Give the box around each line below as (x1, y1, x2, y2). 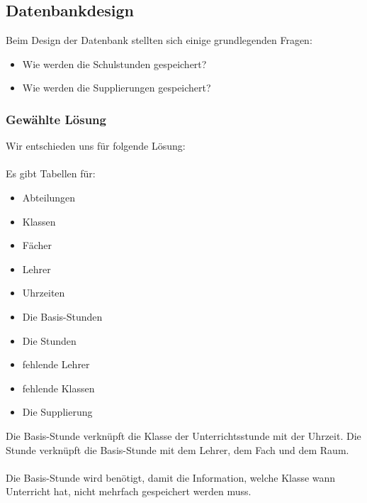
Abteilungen (22, 189, 76, 204)
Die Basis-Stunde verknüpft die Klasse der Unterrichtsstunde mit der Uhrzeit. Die (6, 428, 361, 443)
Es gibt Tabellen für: (6, 166, 96, 181)
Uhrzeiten (22, 285, 65, 300)
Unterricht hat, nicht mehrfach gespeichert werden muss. (6, 484, 252, 499)
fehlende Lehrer (22, 357, 90, 372)
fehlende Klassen (22, 380, 95, 395)
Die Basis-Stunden (22, 309, 103, 324)
